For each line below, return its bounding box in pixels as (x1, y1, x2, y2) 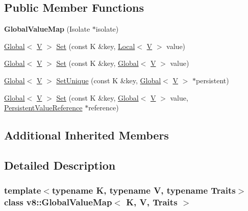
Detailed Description (4, 157, 116, 173)
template (4, 184, 41, 197)
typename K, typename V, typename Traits (52, 184, 236, 197)
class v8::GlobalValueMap (4, 196, 112, 208)
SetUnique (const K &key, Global (56, 75, 161, 85)
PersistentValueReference (4, 102, 83, 113)
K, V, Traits (126, 196, 178, 208)
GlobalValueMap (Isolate (4, 24, 90, 34)
